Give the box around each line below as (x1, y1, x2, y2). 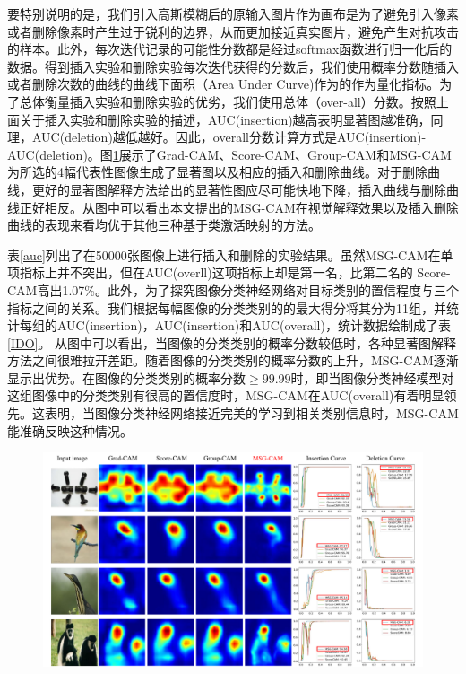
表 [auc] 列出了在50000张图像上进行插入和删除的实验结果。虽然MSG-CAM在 (7, 245, 441, 264)
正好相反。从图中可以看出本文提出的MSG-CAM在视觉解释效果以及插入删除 (19, 197, 459, 216)
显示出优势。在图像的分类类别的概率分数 (7, 368, 246, 387)
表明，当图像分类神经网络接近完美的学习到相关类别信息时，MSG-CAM (44, 404, 459, 423)
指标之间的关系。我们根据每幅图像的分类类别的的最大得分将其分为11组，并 (7, 298, 446, 317)
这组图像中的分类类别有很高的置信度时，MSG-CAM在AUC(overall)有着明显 (7, 386, 444, 405)
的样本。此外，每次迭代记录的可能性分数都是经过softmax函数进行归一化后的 (7, 39, 453, 58)
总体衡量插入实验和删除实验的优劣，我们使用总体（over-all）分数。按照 (19, 92, 436, 110)
